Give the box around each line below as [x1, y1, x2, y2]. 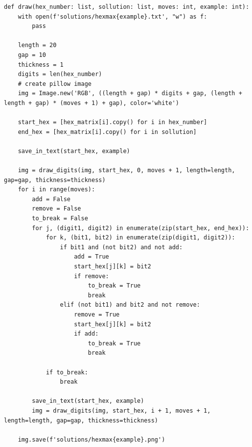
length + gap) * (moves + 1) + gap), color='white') [4, 99, 179, 106]
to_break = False [32, 215, 88, 222]
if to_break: [46, 368, 88, 376]
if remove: [74, 272, 109, 280]
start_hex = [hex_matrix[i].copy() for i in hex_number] [18, 119, 207, 126]
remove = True [74, 311, 120, 318]
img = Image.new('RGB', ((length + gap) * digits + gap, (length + [18, 90, 242, 97]
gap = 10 [18, 51, 46, 58]
